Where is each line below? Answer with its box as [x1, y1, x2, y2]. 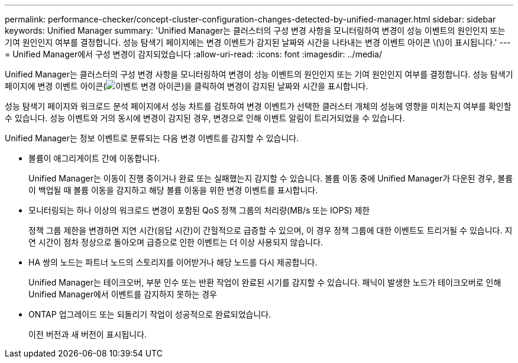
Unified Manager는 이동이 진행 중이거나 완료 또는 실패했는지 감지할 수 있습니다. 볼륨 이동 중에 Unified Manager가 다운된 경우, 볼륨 [28, 173, 513, 183]
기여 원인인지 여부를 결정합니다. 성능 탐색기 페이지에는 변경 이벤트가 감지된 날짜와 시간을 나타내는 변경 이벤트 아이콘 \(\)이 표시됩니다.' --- [5, 37, 511, 47]
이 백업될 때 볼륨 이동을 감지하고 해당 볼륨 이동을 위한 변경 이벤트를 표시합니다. [28, 185, 318, 195]
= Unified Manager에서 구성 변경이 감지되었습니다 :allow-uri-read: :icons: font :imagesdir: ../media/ [5, 49, 382, 59]
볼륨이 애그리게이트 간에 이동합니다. [28, 153, 160, 163]
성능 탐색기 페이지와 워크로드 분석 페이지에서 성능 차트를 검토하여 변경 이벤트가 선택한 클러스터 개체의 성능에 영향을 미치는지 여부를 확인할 [5, 101, 511, 111]
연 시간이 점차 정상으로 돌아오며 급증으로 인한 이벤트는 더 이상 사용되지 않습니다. [28, 237, 323, 247]
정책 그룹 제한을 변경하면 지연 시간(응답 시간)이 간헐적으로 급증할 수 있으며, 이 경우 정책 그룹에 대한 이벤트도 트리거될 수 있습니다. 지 [28, 225, 513, 235]
